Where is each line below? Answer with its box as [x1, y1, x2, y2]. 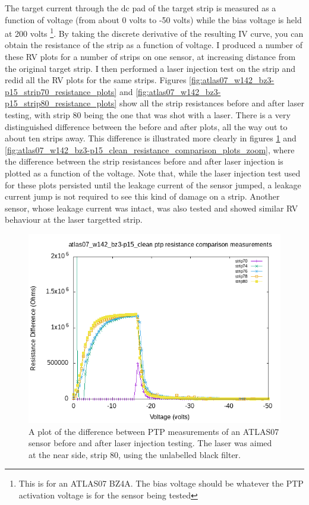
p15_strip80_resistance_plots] [5, 97, 117, 109]
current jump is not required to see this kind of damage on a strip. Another [5, 190, 280, 203]
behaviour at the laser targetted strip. [5, 213, 143, 226]
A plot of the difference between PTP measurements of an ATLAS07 [29, 425, 279, 437]
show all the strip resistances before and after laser [119, 97, 304, 109]
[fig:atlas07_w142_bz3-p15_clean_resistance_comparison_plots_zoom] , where [5, 143, 295, 156]
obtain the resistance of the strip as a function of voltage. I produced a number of [5, 39, 302, 51]
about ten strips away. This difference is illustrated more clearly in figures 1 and [5, 132, 297, 144]
